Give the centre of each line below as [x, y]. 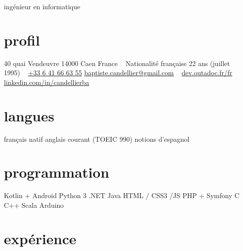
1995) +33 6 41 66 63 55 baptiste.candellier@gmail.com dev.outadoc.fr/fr [118, 73]
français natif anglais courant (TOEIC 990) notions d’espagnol [97, 139]
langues [29, 115]
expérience [40, 238]
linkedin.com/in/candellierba [47, 82]
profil [22, 40]
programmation [57, 172]
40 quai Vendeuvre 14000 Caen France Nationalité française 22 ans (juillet [117, 63]
